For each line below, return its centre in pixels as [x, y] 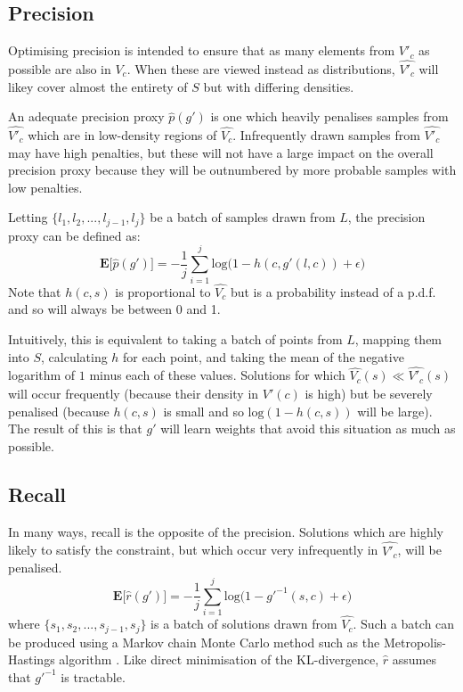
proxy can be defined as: [74, 235]
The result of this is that [75, 428]
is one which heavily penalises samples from [329, 116]
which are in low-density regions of [122, 135]
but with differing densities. [279, 86]
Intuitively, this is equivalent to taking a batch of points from [175, 338]
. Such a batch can [404, 624]
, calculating [74, 356]
